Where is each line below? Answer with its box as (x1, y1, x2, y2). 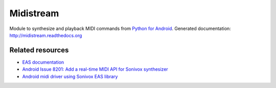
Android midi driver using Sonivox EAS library (22, 73, 118, 79)
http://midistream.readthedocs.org (9, 32, 82, 38)
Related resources (9, 46, 69, 54)
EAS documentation (22, 59, 64, 65)
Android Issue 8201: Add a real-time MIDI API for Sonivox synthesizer (22, 66, 168, 72)
